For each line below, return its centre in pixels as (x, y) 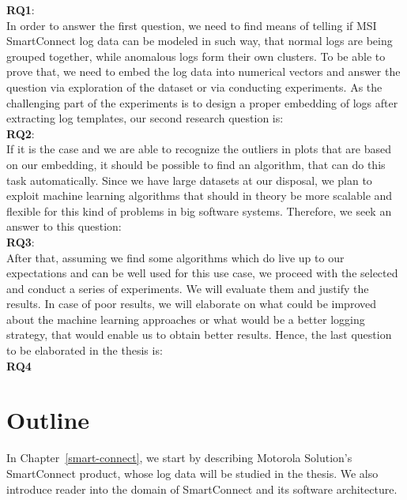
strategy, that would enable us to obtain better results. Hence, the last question (199, 335)
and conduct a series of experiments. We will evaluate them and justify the (188, 288)
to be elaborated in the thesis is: (85, 350)
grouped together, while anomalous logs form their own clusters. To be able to (196, 56)
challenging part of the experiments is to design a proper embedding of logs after (202, 102)
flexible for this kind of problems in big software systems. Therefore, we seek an (199, 211)
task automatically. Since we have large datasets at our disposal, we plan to (189, 180)
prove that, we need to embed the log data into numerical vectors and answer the (203, 71)
